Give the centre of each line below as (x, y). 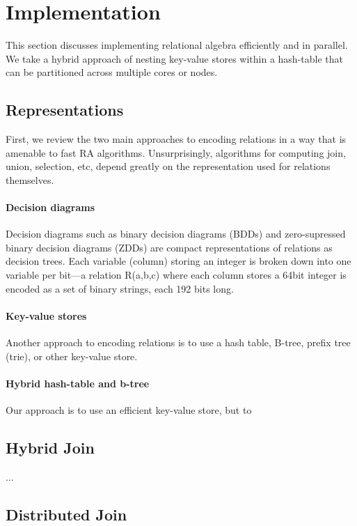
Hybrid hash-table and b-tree (78, 383)
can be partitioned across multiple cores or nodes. (112, 72)
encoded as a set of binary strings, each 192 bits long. (120, 288)
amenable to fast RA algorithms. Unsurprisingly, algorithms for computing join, (176, 152)
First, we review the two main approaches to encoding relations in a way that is (176, 139)
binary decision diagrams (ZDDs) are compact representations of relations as (169, 247)
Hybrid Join (50, 448)
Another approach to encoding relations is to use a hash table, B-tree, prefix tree (178, 342)
